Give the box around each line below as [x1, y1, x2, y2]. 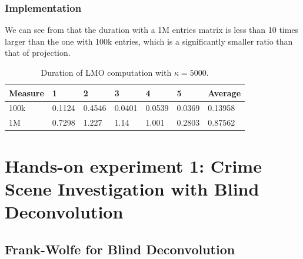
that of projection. [5, 46, 71, 59]
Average [208, 86, 241, 99]
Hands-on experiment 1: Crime [5, 153, 262, 177]
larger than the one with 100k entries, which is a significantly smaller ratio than [5, 35, 293, 47]
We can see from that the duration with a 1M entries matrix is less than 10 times [5, 23, 299, 36]
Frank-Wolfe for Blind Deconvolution [5, 240, 235, 258]
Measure [9, 86, 44, 99]
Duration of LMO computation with [41, 66, 172, 78]
